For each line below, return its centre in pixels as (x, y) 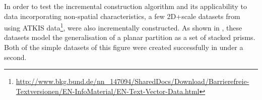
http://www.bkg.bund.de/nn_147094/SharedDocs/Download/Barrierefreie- (133, 81)
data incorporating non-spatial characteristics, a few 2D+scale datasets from (122, 16)
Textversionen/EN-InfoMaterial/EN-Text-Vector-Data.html (108, 91)
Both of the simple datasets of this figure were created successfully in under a (124, 47)
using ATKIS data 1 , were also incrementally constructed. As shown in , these (123, 27)
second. (15, 57)
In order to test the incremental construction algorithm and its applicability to (125, 6)
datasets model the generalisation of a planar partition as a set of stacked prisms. (130, 37)
